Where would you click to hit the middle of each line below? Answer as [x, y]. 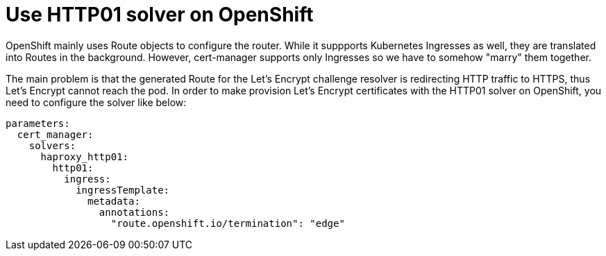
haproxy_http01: [85, 156]
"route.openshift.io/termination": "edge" [228, 223]
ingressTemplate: [123, 190]
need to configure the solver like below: [96, 102]
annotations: [134, 212]
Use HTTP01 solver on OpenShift [160, 15]
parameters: [38, 123]
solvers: [52, 145]
